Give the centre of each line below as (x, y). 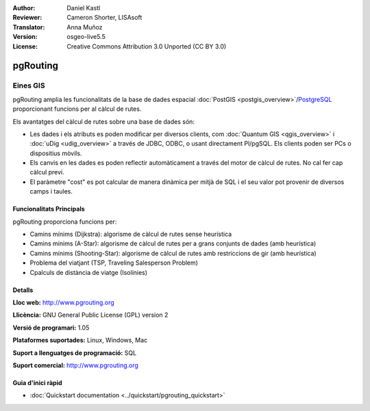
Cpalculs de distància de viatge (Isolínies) (88, 272)
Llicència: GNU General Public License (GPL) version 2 (90, 315)
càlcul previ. (47, 172)
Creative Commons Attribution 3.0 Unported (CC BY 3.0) (147, 46)
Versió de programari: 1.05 (51, 328)
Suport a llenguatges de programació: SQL (75, 353)
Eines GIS (29, 85)
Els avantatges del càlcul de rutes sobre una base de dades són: (104, 121)
